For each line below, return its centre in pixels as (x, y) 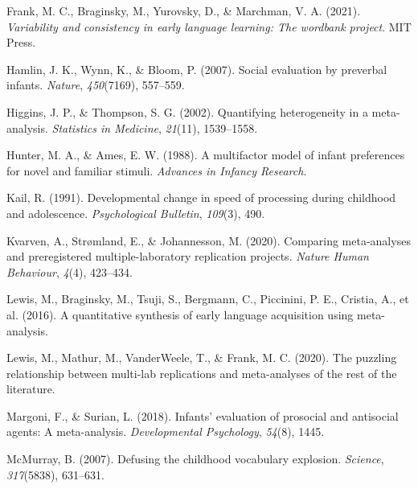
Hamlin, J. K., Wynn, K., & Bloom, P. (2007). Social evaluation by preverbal (197, 69)
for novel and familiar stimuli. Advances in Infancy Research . (157, 170)
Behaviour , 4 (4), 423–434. (70, 271)
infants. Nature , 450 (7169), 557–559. (96, 85)
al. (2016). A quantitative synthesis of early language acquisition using (180, 314)
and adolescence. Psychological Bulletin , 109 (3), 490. (136, 213)
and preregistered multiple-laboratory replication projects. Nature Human (188, 256)
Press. (21, 42)
